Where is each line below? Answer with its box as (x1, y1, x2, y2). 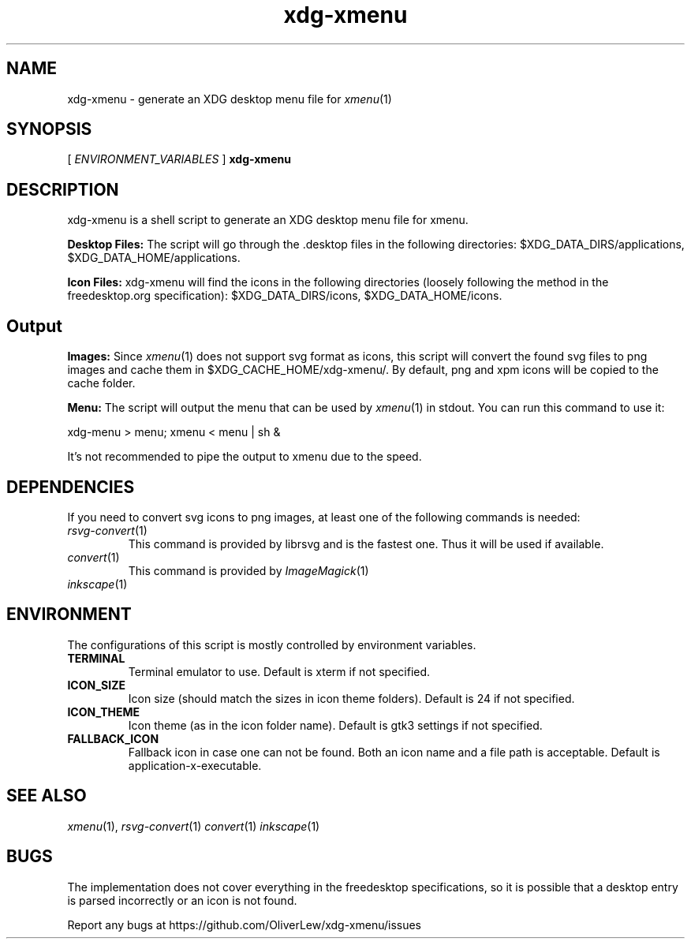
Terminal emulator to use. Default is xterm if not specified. (128, 664, 431, 678)
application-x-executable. (128, 758, 262, 772)
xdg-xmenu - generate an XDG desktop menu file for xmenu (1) (67, 92, 392, 106)
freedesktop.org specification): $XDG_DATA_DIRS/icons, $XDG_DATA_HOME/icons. (67, 289, 502, 303)
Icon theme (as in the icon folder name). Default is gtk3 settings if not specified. (128, 718, 543, 732)
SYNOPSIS (6, 119, 92, 140)
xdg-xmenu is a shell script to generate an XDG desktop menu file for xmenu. (67, 213, 469, 227)
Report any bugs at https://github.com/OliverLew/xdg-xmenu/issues (67, 917, 422, 932)
